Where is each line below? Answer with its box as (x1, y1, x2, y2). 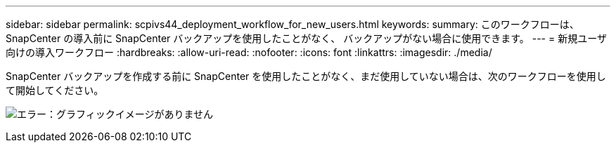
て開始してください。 (6, 84, 104, 96)
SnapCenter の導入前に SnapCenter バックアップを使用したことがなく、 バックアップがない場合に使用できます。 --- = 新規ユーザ (6, 32, 607, 44)
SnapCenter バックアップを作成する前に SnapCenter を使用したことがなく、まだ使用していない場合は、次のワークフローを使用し (6, 70, 606, 82)
